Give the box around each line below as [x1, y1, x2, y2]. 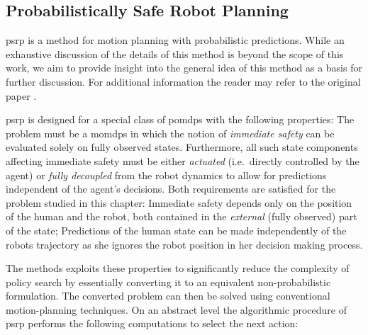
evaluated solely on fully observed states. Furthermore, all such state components [6, 140, 358, 154]
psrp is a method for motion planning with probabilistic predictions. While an [6, 33, 345, 47]
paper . [6, 88, 37, 103]
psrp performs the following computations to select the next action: [6, 316, 299, 331]
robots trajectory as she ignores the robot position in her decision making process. [6, 237, 363, 251]
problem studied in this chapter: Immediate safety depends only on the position [6, 195, 352, 210]
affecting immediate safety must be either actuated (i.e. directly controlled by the [6, 153, 359, 168]
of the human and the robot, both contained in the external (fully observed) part [6, 209, 357, 224]
